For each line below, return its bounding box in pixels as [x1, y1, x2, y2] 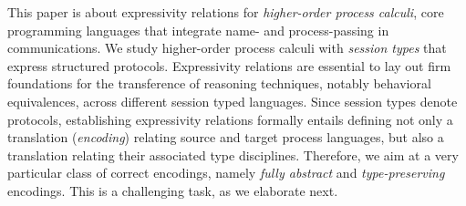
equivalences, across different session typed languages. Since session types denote [7, 91, 458, 110]
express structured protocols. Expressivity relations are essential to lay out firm [7, 56, 451, 75]
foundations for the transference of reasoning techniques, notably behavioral [7, 74, 431, 93]
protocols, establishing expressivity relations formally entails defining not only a [7, 109, 453, 129]
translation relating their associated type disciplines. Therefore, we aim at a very [7, 145, 459, 164]
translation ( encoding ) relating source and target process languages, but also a [7, 128, 444, 147]
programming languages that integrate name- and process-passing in [7, 20, 389, 39]
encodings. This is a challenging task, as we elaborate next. [7, 180, 338, 200]
